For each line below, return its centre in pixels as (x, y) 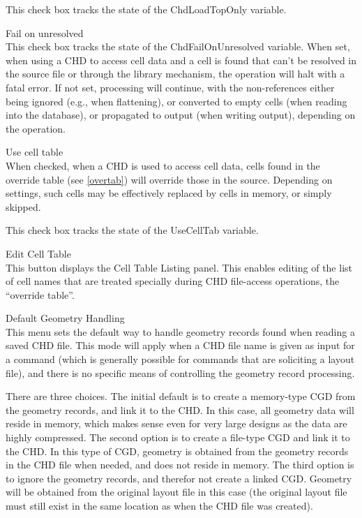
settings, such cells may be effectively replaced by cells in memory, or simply (169, 193)
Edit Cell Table (38, 253)
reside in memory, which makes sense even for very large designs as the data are (176, 423)
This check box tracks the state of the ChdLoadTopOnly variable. (146, 9)
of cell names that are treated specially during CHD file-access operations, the (173, 281)
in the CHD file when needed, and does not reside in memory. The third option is (180, 465)
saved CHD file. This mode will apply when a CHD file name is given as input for (180, 345)
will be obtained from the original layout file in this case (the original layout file (176, 492)
